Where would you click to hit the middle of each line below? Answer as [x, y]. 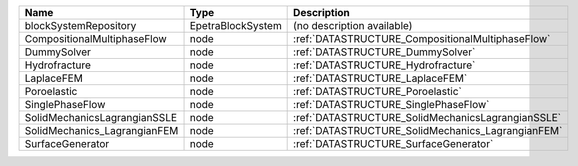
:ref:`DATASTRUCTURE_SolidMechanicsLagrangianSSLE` [427, 117]
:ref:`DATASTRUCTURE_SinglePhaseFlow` [391, 104]
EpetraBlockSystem [235, 25]
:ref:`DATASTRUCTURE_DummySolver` [384, 52]
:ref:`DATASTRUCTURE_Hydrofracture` [384, 65]
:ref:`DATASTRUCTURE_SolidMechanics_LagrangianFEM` [428, 130]
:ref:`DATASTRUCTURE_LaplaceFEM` [380, 78]
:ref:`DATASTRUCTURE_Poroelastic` [377, 91]
